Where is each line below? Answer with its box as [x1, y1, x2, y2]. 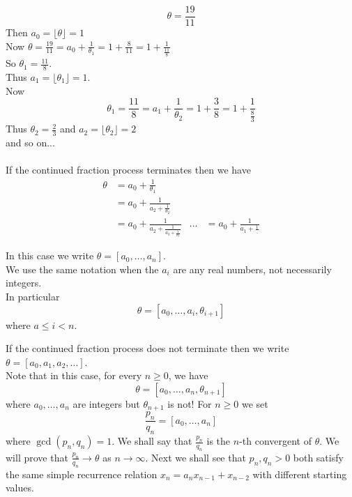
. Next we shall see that [145, 450, 246, 464]
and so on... [6, 135, 55, 150]
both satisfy [293, 450, 344, 464]
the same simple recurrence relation [6, 466, 158, 481]
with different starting [252, 466, 347, 481]
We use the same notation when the [6, 261, 159, 276]
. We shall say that [112, 434, 192, 448]
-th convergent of [239, 434, 312, 448]
